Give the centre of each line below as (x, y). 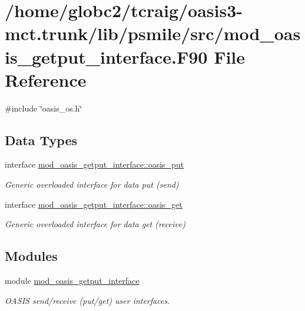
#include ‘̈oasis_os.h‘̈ (44, 108)
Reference (46, 79)
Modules (31, 256)
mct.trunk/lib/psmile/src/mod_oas (153, 33)
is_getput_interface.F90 (106, 56)
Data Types (41, 140)
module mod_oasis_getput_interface (72, 281)
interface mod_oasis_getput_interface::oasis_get (94, 204)
